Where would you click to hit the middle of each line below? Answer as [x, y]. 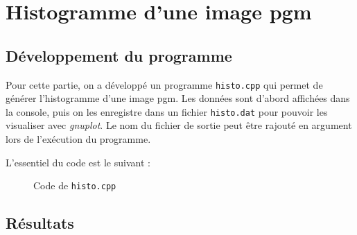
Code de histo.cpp [75, 185]
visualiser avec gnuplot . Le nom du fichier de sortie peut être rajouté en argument [179, 125]
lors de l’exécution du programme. [78, 139]
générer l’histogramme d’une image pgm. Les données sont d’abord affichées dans [178, 98]
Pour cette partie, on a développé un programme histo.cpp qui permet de [164, 84]
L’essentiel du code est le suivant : [78, 162]
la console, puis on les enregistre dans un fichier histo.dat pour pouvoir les [167, 111]
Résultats [40, 223]
